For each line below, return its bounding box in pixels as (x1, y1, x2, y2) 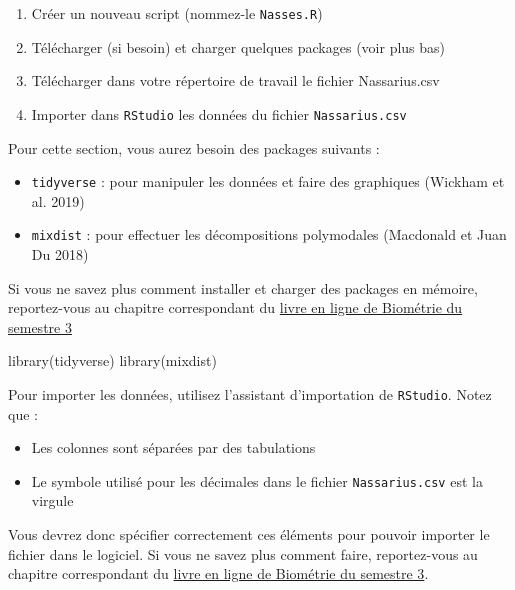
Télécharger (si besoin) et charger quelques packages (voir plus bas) (31, 36, 446, 57)
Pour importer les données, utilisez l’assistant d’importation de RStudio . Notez (8, 383, 492, 404)
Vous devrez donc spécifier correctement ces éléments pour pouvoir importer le (8, 524, 490, 545)
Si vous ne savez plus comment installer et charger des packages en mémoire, (8, 277, 478, 298)
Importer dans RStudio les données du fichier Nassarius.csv (31, 103, 407, 124)
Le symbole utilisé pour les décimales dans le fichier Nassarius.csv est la (31, 470, 483, 491)
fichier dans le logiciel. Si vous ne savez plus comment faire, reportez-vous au (8, 543, 478, 564)
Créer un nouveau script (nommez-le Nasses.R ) (31, 3, 323, 23)
